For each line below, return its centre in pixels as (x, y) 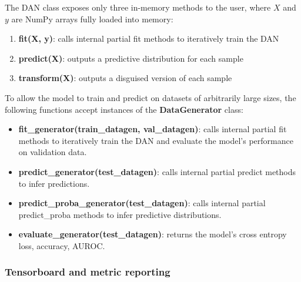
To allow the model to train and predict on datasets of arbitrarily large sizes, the (150, 97)
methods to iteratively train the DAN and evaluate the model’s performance (156, 140)
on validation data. (53, 152)
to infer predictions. (54, 183)
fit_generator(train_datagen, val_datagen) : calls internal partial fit (153, 129)
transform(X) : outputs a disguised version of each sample (125, 78)
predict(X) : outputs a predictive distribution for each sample (131, 58)
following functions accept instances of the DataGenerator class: (124, 109)
